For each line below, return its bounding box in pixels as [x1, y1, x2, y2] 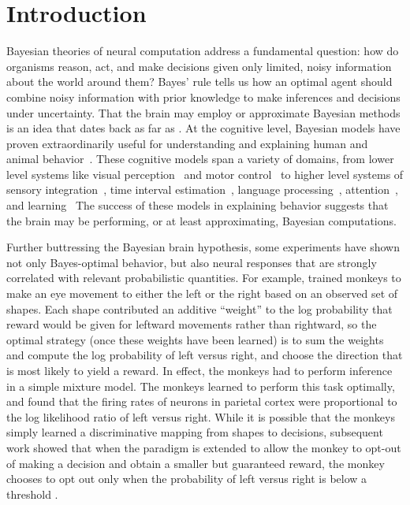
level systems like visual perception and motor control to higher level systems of [6, 165, 404, 182]
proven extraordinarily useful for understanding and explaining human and [6, 135, 368, 151]
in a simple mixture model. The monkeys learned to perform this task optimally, [6, 377, 395, 394]
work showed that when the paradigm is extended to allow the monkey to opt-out [6, 439, 401, 455]
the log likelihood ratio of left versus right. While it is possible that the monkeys [6, 408, 395, 425]
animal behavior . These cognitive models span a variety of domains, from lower [6, 150, 394, 167]
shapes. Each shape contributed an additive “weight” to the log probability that [6, 300, 393, 317]
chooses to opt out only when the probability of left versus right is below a [6, 470, 367, 487]
